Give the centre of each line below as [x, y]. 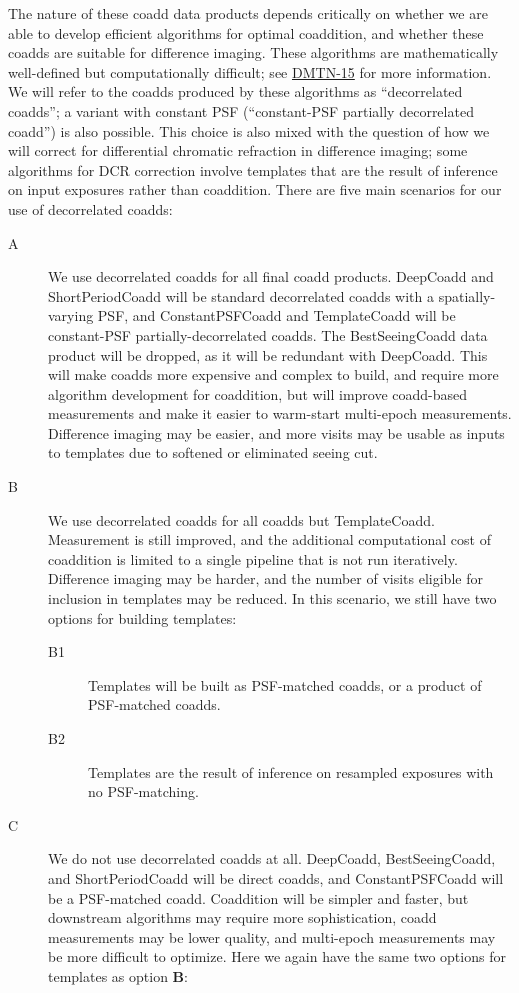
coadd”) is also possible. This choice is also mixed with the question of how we [249, 130]
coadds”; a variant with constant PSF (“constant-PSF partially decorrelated [241, 110]
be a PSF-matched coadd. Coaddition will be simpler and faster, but [258, 897]
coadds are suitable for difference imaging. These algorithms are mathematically [253, 52]
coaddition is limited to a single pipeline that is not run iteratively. [253, 558]
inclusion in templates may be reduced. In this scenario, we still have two [272, 598]
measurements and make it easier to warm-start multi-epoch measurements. [280, 413]
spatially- [467, 295]
